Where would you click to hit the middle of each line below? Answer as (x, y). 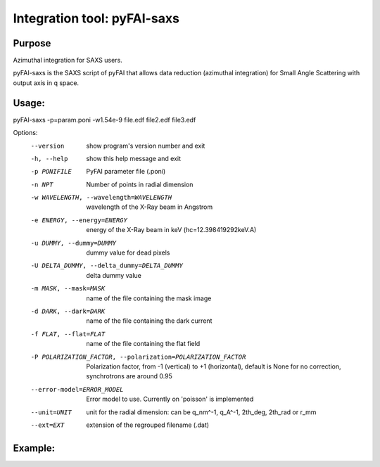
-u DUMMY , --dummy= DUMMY (73, 243)
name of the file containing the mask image (149, 298)
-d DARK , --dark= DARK (68, 311)
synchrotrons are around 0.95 (129, 376)
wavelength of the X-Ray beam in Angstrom (150, 207)
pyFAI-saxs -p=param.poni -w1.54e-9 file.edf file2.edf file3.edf (104, 120)
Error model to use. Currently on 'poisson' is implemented (170, 399)
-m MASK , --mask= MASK (68, 289)
